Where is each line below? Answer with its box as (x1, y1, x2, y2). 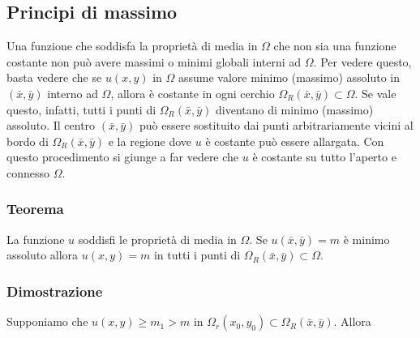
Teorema (6, 199, 64, 219)
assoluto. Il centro (6, 117, 96, 134)
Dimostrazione (6, 280, 103, 301)
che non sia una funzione (273, 37, 396, 54)
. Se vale (354, 84, 396, 101)
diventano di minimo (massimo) (216, 101, 374, 118)
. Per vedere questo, (313, 53, 412, 70)
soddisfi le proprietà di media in (78, 230, 237, 247)
